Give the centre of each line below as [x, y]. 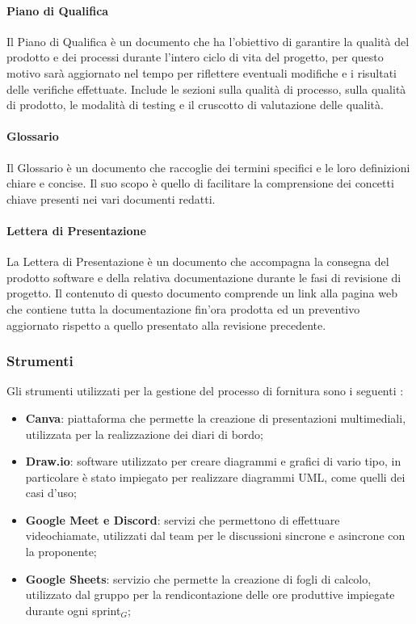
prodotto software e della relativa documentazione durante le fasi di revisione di [204, 277]
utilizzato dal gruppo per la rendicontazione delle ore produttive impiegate [210, 594]
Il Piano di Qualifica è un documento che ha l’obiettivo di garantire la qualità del [208, 41]
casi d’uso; [51, 493]
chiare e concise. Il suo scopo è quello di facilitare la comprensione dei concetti [200, 183]
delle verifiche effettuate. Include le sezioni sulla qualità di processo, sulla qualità [206, 89]
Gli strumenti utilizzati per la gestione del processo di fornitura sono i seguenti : [205, 391]
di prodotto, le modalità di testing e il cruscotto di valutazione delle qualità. [195, 105]
